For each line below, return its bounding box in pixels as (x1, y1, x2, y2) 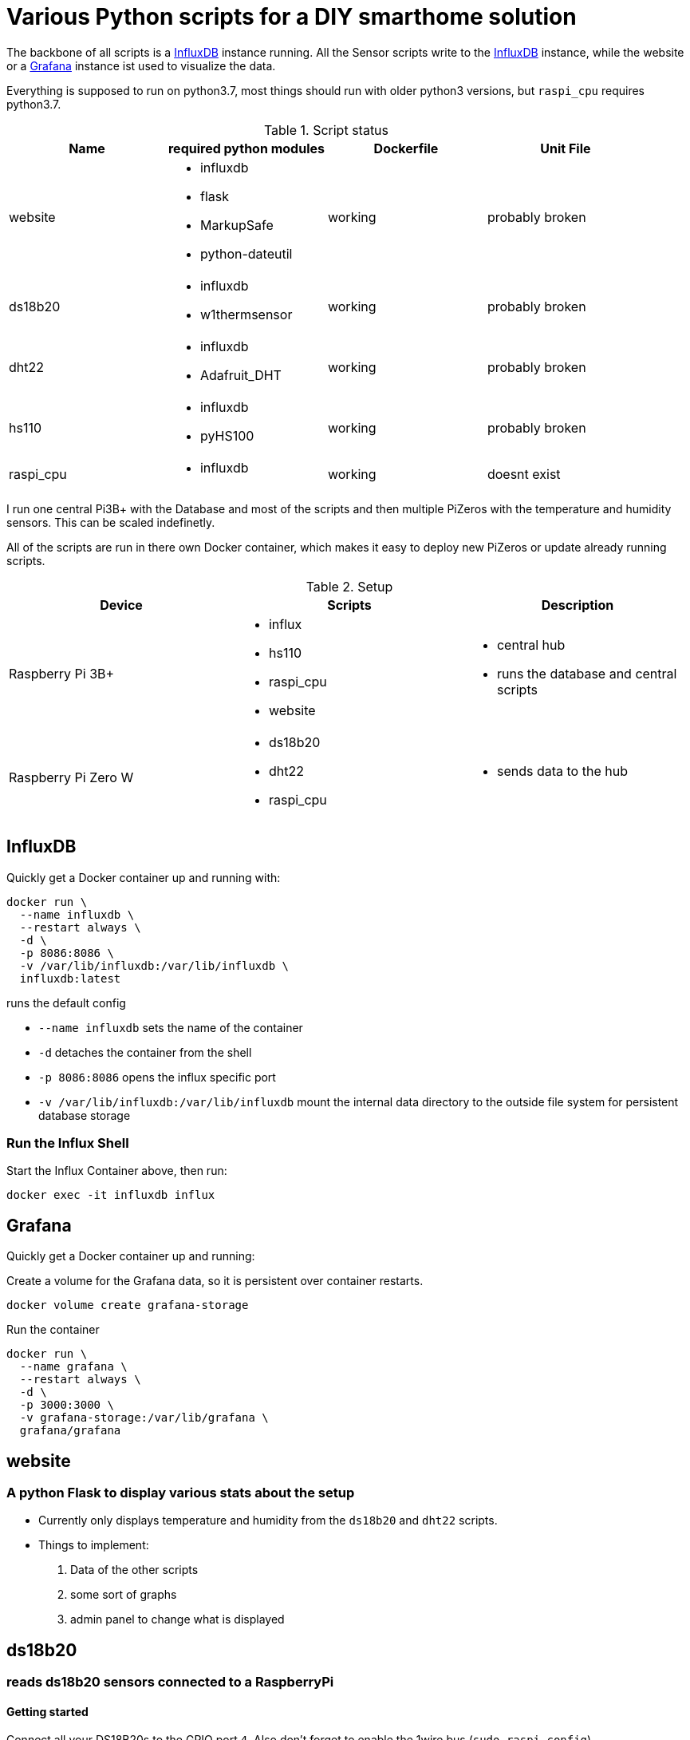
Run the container (6, 1323, 100, 1337)
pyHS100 (199, 427, 254, 444)
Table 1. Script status (263, 121, 389, 138)
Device (100, 596, 143, 613)
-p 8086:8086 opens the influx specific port (38, 1070, 276, 1084)
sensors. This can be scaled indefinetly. (6, 515, 215, 529)
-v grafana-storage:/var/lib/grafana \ (19, 1411, 269, 1425)
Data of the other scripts (70, 1563, 199, 1577)
